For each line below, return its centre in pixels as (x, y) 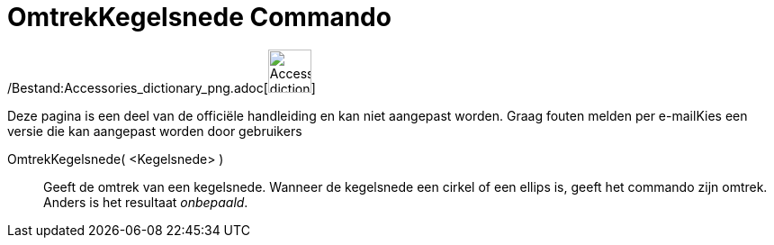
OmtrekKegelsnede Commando (199, 17)
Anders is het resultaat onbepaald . (146, 202)
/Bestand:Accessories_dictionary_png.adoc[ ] (162, 87)
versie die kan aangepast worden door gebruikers (155, 131)
